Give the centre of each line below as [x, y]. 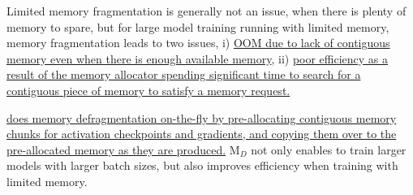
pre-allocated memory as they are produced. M [123, 149]
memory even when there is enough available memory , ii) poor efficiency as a [198, 58]
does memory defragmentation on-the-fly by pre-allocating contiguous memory [202, 117]
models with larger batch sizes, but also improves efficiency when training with [202, 165]
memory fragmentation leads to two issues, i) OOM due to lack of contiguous [198, 43]
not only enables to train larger [329, 149]
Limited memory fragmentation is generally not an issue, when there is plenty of [206, 11]
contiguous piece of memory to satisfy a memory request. [148, 90]
